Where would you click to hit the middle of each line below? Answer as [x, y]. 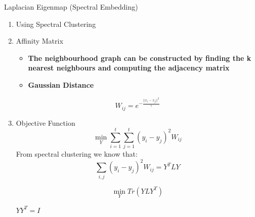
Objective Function [46, 122]
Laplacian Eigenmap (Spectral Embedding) [71, 7]
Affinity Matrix [39, 41]
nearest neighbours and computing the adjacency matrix [129, 68]
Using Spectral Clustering [56, 24]
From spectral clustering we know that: [77, 154]
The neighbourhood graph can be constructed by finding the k [140, 58]
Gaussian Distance [61, 84]
